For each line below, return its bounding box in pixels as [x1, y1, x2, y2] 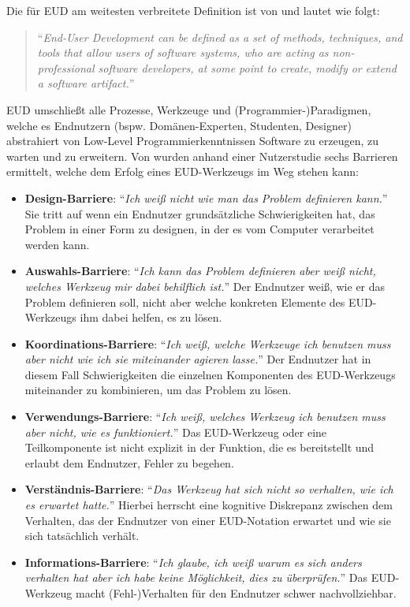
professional [37, 59, 95, 76]
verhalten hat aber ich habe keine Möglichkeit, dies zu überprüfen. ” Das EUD [24, 569, 396, 586]
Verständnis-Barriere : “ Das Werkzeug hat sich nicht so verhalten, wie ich [24, 481, 393, 497]
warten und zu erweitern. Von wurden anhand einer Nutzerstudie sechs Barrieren [6, 147, 398, 164]
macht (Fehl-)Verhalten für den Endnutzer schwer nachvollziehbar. [76, 585, 397, 601]
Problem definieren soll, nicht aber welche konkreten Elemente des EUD [24, 293, 373, 310]
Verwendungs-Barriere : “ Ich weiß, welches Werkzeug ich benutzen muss [24, 408, 386, 425]
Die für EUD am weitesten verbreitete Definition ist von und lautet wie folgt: [6, 2, 380, 18]
